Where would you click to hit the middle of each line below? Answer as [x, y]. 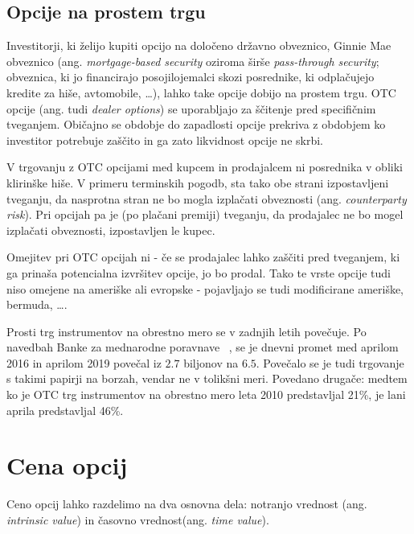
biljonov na [211, 362]
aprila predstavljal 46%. [65, 410]
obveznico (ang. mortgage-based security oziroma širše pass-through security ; [193, 61]
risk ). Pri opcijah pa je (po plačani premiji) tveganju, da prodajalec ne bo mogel [205, 214]
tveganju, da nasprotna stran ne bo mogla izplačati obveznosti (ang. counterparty [207, 198]
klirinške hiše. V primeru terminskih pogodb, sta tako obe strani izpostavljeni [198, 182]
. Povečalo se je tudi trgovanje [330, 362]
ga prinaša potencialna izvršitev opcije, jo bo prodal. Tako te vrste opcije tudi [199, 272]
